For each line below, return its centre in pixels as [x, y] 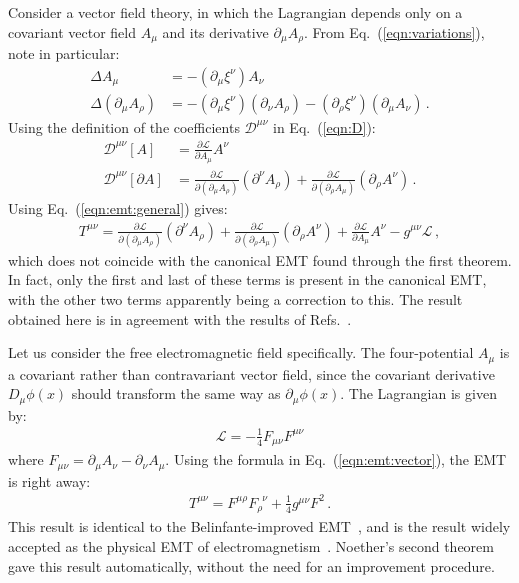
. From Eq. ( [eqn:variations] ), [394, 31]
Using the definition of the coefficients [124, 126]
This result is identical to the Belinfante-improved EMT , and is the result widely [259, 526]
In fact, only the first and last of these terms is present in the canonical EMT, [247, 279]
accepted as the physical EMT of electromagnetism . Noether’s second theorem [251, 545]
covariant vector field [72, 31]
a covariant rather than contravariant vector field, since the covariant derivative [251, 373]
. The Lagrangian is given [418, 393]
